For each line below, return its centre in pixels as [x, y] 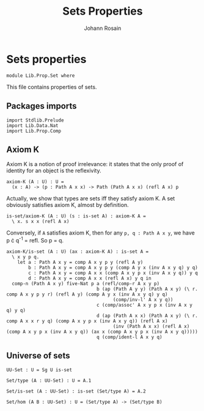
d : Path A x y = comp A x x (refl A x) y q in [90, 278]
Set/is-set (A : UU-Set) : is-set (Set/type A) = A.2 [76, 391]
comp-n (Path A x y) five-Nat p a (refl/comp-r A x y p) [86, 283]
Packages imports [42, 106]
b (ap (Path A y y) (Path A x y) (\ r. [148, 289]
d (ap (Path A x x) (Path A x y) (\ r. [148, 316]
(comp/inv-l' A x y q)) [143, 300]
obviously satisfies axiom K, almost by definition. [68, 205]
